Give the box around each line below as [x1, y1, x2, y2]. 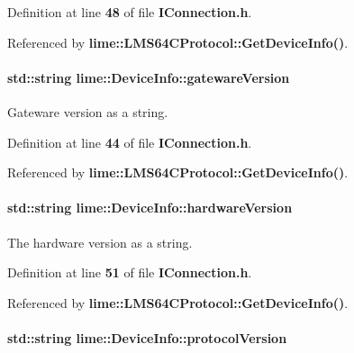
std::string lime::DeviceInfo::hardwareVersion [7, 198, 293, 217]
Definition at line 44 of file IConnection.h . [7, 132, 252, 151]
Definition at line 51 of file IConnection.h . [7, 263, 252, 282]
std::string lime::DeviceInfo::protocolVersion [7, 328, 287, 347]
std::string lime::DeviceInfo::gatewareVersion [7, 68, 290, 86]
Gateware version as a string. [7, 102, 168, 121]
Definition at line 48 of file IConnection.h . [7, 3, 252, 21]
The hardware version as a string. [7, 232, 193, 251]
